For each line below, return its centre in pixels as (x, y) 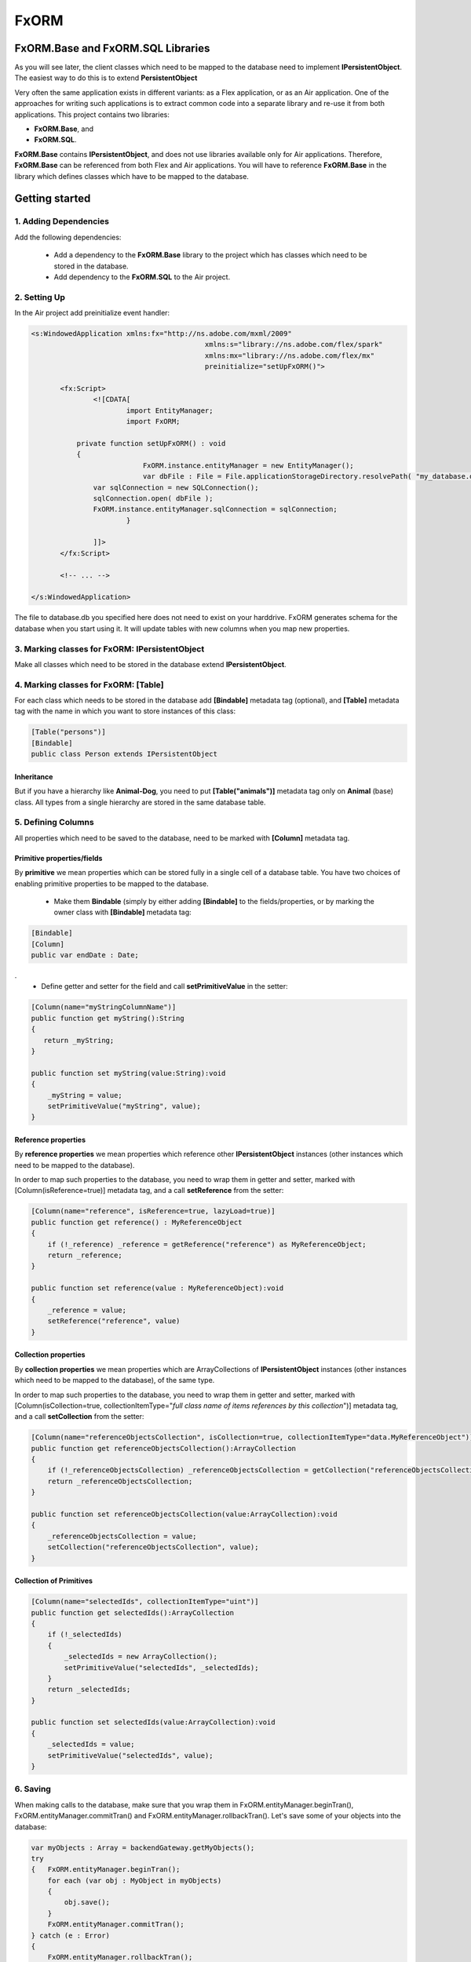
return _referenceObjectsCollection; (120, 1481)
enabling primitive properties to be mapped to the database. (112, 884)
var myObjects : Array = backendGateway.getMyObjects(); (143, 1847)
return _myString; (79, 1040)
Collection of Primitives (54, 1581)
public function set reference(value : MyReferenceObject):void (157, 1288)
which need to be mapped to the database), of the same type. (115, 1380)
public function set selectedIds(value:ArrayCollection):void (153, 1722)
